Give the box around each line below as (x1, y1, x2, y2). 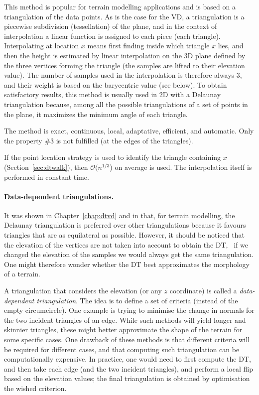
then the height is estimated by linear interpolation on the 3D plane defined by (4, 50, 246, 60)
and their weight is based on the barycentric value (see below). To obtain (4, 79, 227, 90)
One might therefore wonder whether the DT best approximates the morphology (4, 259, 250, 269)
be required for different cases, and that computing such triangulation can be (4, 344, 240, 354)
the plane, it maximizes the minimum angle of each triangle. (4, 109, 188, 119)
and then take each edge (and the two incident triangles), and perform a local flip (4, 363, 253, 374)
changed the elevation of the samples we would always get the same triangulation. (4, 249, 254, 260)
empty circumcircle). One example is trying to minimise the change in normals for (4, 305, 255, 315)
